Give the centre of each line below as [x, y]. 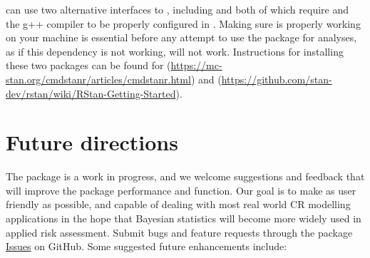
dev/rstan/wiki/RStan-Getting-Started [91, 93]
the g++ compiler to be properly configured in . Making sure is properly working [183, 23]
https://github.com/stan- [277, 79]
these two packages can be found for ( [88, 65]
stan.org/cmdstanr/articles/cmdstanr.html [98, 79]
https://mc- [196, 65]
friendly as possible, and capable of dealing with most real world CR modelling [178, 204]
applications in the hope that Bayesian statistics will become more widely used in [184, 218]
